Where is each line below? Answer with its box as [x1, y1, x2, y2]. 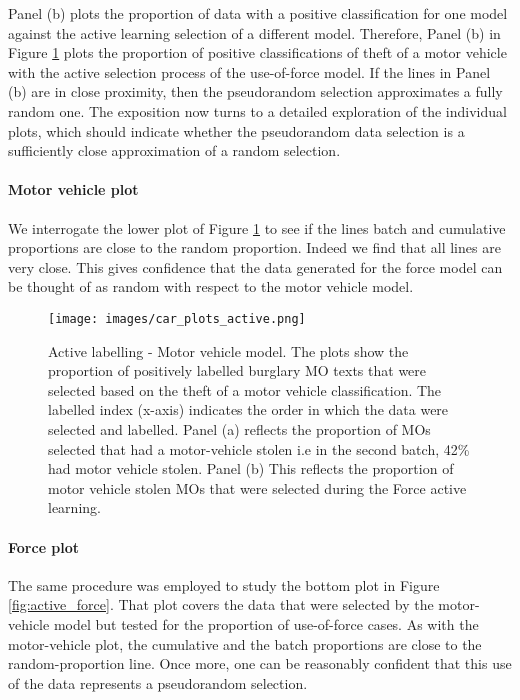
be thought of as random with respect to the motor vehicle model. [8, 276, 414, 297]
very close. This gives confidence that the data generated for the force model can [8, 256, 503, 277]
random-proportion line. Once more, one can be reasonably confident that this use [8, 653, 512, 674]
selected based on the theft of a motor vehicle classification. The [48, 379, 442, 400]
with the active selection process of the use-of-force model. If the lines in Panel [8, 61, 491, 82]
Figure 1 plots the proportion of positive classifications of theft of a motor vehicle [8, 42, 507, 63]
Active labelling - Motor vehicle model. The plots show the [48, 340, 409, 361]
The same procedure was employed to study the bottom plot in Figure [8, 574, 440, 595]
